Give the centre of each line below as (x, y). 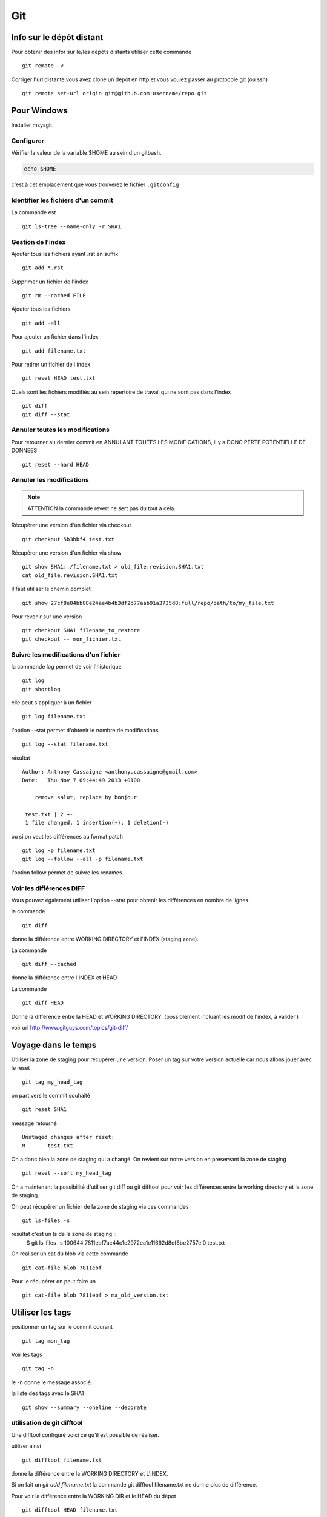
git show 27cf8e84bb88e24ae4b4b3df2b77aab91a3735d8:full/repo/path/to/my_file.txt (148, 603)
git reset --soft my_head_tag (67, 1173)
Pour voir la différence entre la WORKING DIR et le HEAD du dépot (94, 1496)
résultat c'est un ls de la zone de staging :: (64, 1234)
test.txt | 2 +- (49, 814)
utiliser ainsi (26, 1446)
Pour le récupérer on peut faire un (54, 1281)
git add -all (41, 323)
